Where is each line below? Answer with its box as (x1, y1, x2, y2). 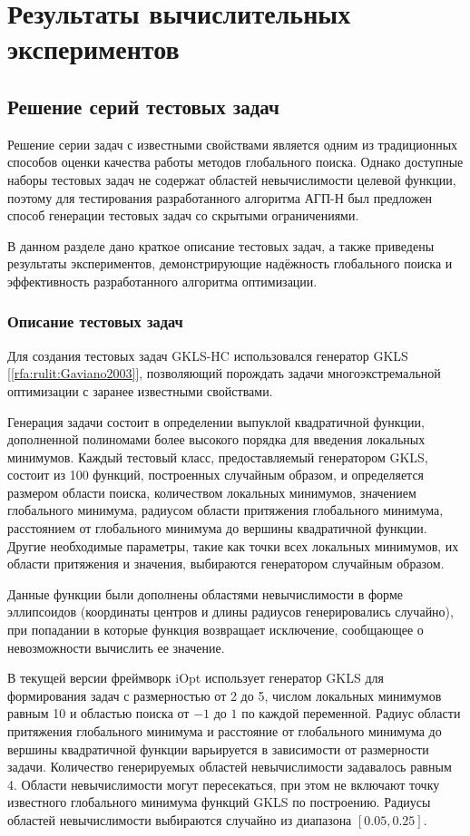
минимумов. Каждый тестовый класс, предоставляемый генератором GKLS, (7, 447, 428, 466)
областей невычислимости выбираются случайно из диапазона (7, 810, 352, 829)
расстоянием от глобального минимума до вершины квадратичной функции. (7, 519, 427, 538)
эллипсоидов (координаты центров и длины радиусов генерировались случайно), (7, 602, 454, 621)
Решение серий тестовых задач (7, 92, 279, 120)
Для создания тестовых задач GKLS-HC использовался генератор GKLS (7, 345, 408, 365)
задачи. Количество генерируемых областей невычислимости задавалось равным (7, 757, 452, 776)
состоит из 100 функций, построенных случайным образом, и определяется (7, 465, 425, 484)
